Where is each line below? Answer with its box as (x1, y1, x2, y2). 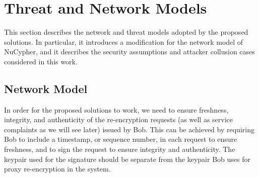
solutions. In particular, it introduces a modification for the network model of (4, 36, 243, 47)
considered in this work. (4, 56, 78, 66)
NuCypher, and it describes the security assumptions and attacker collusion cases (4, 46, 255, 57)
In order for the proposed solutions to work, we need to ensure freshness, (4, 104, 229, 115)
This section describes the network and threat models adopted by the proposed (4, 27, 248, 37)
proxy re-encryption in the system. (4, 163, 111, 174)
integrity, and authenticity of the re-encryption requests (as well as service (4, 114, 233, 125)
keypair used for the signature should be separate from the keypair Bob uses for (4, 153, 250, 164)
